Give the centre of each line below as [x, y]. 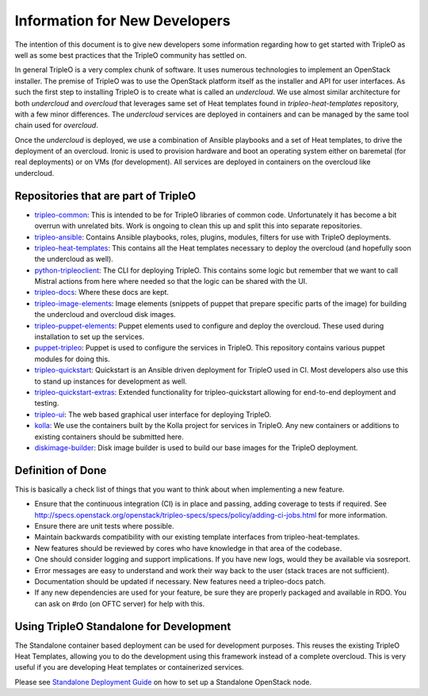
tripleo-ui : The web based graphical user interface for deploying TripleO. [153, 414]
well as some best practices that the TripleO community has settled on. [131, 55]
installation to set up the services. [90, 337]
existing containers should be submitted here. [109, 437]
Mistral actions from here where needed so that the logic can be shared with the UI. [171, 281]
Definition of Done [61, 470]
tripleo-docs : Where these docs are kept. [102, 293]
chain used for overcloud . [56, 125]
